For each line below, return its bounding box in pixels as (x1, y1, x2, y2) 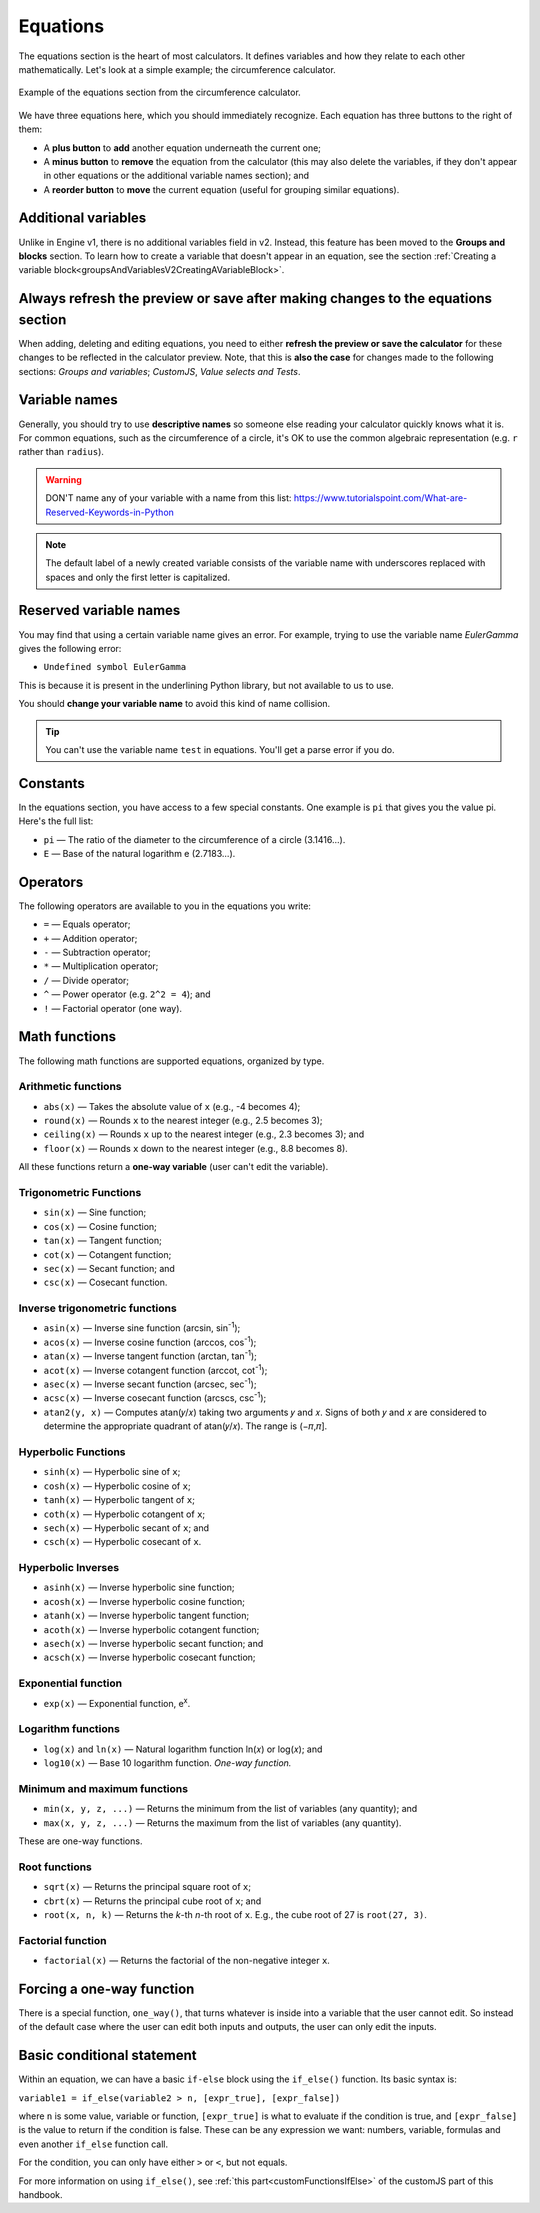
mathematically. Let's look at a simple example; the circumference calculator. (18, 63, 337, 75)
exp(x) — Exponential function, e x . (43, 1695, 191, 1709)
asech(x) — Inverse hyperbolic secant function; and (43, 1638, 264, 1650)
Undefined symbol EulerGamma (43, 661, 187, 673)
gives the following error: (18, 642, 122, 654)
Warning (45, 473, 82, 485)
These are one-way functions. (18, 1835, 143, 1847)
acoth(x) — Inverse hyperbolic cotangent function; (43, 1623, 260, 1635)
